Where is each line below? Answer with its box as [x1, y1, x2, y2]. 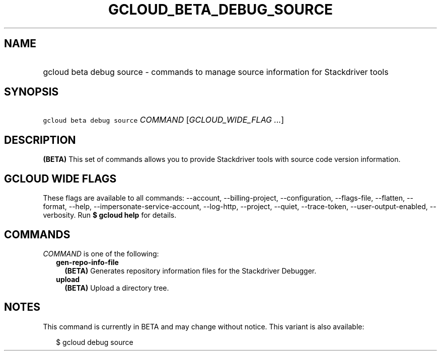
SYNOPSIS [4, 85, 59, 99]
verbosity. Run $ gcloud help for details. [43, 211, 177, 220]
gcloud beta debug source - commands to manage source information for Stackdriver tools [43, 66, 389, 77]
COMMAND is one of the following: [43, 249, 159, 258]
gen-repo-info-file [56, 257, 119, 267]
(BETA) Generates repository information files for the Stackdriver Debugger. [64, 266, 317, 275]
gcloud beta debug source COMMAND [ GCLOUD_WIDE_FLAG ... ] [43, 115, 284, 125]
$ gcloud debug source [56, 337, 133, 346]
